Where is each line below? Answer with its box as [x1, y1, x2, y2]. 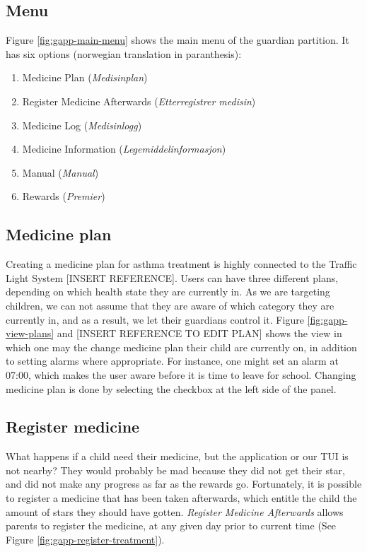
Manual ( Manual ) [22, 165, 99, 180]
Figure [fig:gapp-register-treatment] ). [6, 532, 165, 546]
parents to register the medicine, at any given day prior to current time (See [6, 518, 337, 533]
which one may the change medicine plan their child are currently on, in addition [6, 339, 357, 354]
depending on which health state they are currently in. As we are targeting [6, 284, 330, 299]
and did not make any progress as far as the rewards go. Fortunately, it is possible [6, 476, 362, 491]
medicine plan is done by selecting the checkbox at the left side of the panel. [6, 381, 337, 396]
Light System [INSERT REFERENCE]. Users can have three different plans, [6, 270, 339, 285]
